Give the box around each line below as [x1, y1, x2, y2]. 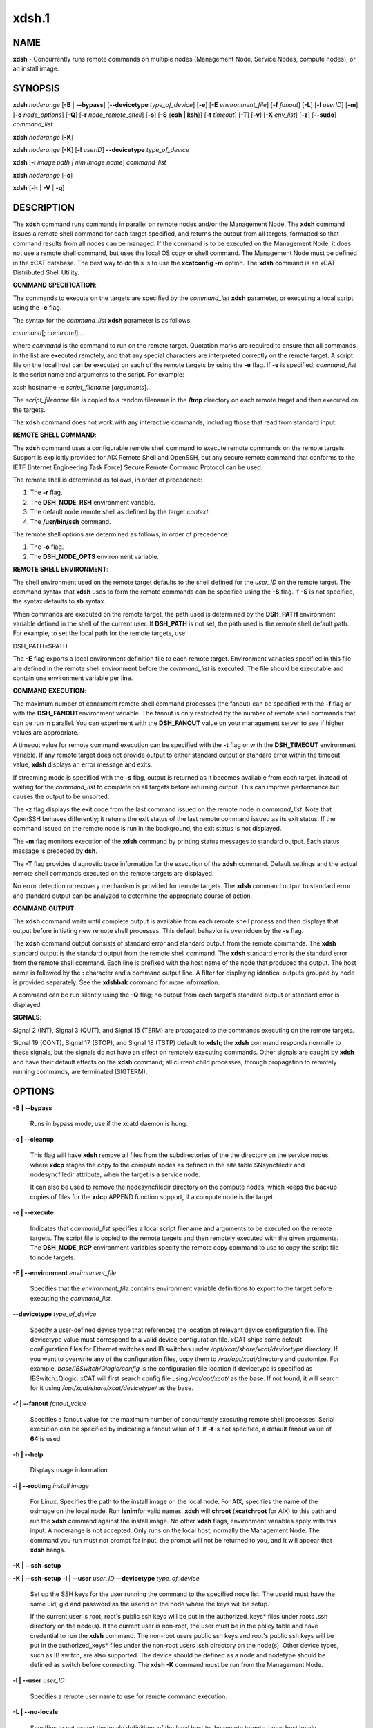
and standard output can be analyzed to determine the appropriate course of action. [12, 892, 253, 900]
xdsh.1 [12, 10, 50, 26]
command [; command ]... [12, 328, 84, 337]
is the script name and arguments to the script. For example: [12, 370, 184, 379]
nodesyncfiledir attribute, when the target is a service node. [30, 1170, 200, 1178]
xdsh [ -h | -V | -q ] [12, 184, 65, 192]
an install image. [12, 64, 59, 73]
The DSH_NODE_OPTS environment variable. [30, 552, 159, 561]
